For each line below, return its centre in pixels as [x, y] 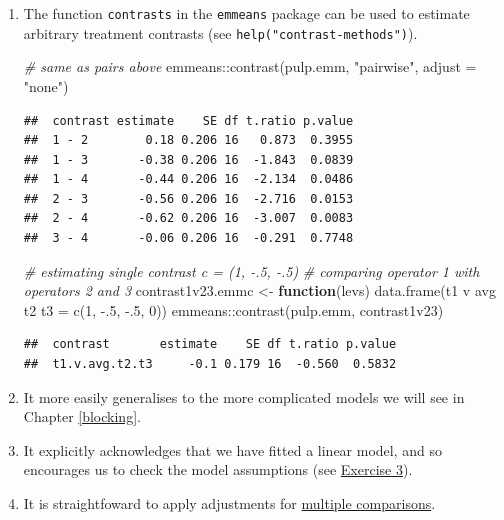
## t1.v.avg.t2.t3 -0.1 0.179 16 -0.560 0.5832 [210, 364]
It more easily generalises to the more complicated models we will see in [244, 396]
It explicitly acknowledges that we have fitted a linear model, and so [233, 449]
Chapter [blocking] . [82, 416]
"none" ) [46, 85]
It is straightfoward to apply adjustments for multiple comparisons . [229, 503]
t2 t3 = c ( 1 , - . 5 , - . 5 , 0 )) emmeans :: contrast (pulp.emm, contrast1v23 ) [233, 309]
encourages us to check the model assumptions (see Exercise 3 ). [218, 469]
